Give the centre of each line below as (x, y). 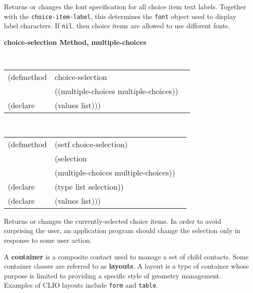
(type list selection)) (89, 186)
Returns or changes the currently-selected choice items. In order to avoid (113, 221)
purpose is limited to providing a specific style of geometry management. (113, 275)
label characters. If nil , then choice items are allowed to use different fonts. (117, 26)
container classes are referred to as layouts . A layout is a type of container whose (126, 266)
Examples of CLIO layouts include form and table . (81, 285)
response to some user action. (48, 240)
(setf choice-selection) (91, 144)
